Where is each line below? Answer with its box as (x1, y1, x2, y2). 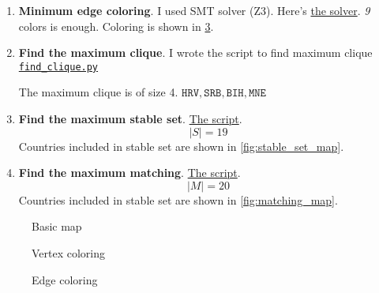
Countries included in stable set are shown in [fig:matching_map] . (18, 191, 338, 208)
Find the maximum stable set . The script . (18, 111, 242, 127)
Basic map (32, 218, 82, 235)
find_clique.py (18, 61, 99, 73)
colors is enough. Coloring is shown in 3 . (18, 17, 214, 34)
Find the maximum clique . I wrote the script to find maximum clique (18, 44, 373, 61)
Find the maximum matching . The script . (18, 164, 241, 181)
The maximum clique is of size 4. (18, 84, 178, 100)
